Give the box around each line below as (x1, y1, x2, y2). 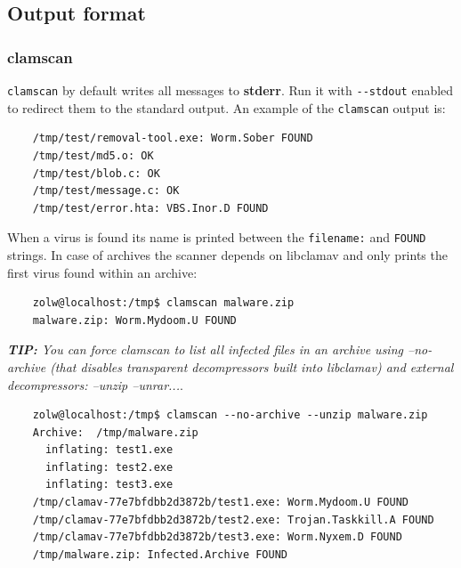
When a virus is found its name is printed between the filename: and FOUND (7, 228, 426, 247)
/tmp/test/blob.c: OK (32, 166, 160, 180)
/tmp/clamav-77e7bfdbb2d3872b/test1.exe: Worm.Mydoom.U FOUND (32, 496, 409, 509)
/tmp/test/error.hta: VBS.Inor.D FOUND (32, 201, 269, 215)
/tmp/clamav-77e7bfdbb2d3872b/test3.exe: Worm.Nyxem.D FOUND (32, 531, 402, 544)
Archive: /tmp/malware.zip (32, 426, 198, 439)
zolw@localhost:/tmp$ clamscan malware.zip (32, 296, 295, 310)
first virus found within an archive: (7, 263, 198, 281)
